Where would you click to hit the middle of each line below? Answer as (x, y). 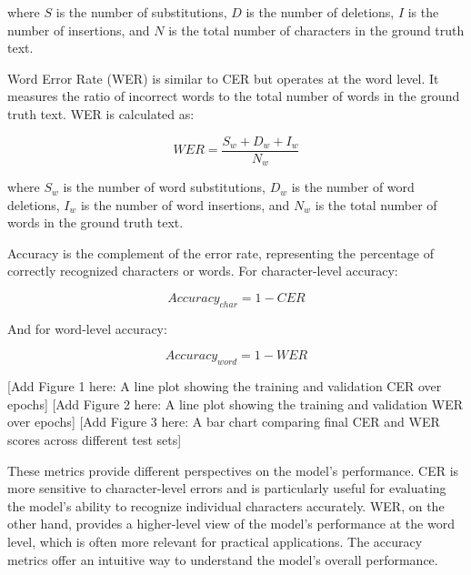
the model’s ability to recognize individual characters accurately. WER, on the (226, 505)
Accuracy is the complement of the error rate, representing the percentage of (221, 252)
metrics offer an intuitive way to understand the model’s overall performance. (223, 559)
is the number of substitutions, (141, 12)
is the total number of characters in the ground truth (316, 30)
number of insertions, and (79, 30)
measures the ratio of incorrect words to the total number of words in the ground (234, 96)
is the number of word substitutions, (164, 187)
